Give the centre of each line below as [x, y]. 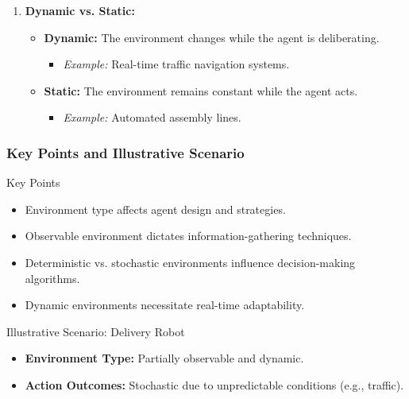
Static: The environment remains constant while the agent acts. [201, 90]
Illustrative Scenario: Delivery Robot [96, 331]
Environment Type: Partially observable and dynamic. [164, 358]
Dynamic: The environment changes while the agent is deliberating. [212, 37]
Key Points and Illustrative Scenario [125, 152]
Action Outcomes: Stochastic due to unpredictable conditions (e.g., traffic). [214, 384]
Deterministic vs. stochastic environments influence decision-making [190, 262]
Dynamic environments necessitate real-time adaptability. [165, 305]
